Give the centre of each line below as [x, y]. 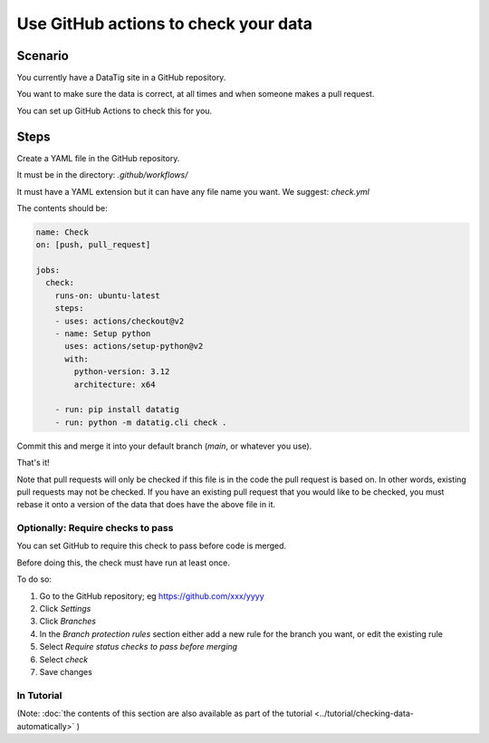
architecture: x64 [115, 384]
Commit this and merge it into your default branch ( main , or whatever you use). [164, 446]
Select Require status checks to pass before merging [139, 647]
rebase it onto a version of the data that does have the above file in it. [146, 505]
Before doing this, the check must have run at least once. [123, 563]
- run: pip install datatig [117, 410]
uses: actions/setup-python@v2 [134, 346]
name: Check [62, 232]
